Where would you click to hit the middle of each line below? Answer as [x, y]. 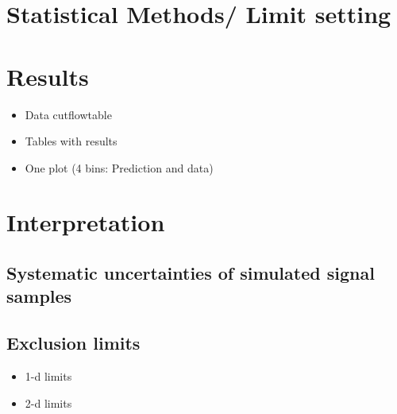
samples [39, 296]
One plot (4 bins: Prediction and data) [119, 167]
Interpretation [86, 222]
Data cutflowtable [68, 114]
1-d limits [48, 376]
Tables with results [71, 141]
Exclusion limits [73, 343]
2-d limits [48, 402]
